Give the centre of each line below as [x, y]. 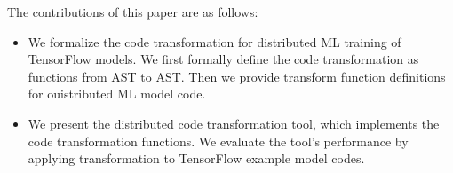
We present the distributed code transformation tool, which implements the [234, 123]
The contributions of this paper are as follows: [133, 12]
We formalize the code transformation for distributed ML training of [215, 41]
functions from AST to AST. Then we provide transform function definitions [237, 76]
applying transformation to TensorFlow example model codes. [196, 158]
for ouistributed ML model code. [117, 94]
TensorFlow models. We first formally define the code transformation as [223, 59]
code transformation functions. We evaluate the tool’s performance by [218, 141]
